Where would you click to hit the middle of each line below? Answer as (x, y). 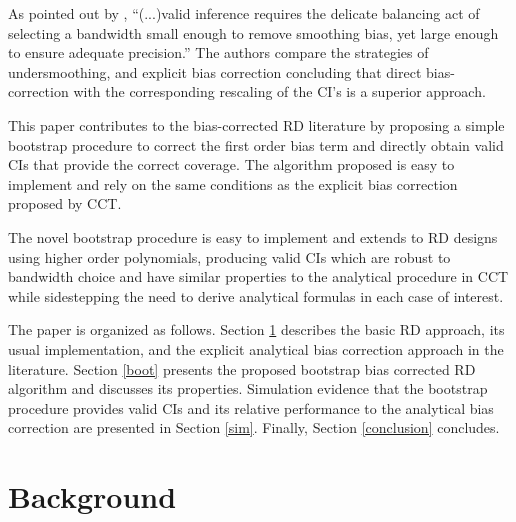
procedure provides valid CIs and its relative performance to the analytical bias (251, 407)
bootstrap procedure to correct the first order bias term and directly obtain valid (256, 144)
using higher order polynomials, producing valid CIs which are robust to (229, 256)
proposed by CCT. (65, 203)
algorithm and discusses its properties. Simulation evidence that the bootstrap (248, 388)
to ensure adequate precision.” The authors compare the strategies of (218, 52)
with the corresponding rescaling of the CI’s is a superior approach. (279, 91)
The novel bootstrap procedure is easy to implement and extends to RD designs (253, 236)
